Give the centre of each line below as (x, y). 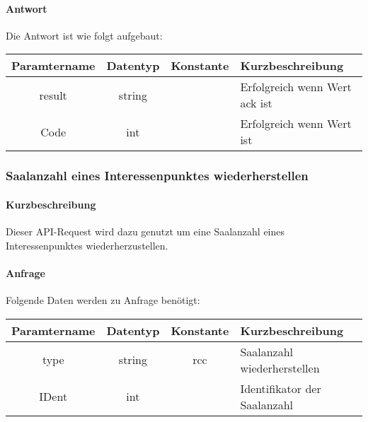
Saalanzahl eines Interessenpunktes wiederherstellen (157, 176)
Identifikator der (281, 388)
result (53, 95)
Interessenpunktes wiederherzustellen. (87, 245)
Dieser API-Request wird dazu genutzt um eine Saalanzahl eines (145, 231)
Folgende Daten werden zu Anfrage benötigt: (103, 300)
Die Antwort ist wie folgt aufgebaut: (84, 35)
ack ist (256, 103)
